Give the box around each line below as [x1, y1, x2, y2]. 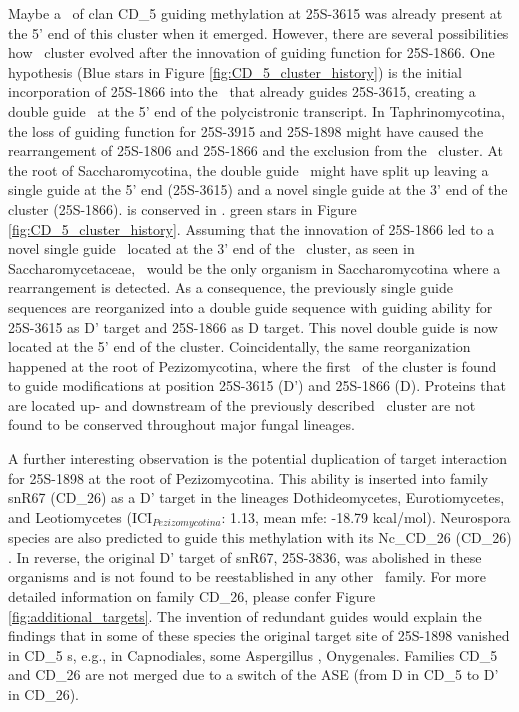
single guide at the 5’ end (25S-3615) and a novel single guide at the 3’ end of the [8, 179, 508, 200]
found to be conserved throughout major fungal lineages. [8, 414, 355, 435]
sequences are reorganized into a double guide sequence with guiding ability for [8, 296, 493, 317]
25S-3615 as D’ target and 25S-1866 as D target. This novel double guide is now [8, 316, 498, 337]
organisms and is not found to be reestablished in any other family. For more [8, 566, 486, 587]
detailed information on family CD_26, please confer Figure [8, 586, 376, 607]
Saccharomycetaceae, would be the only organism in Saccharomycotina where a [8, 257, 501, 278]
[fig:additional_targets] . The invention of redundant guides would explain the [8, 605, 482, 626]
